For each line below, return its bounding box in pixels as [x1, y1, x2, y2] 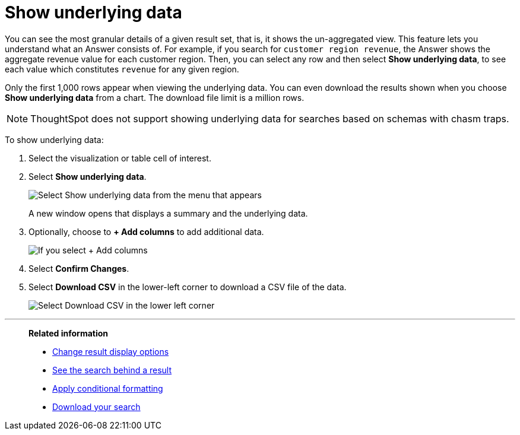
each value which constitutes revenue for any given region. [5, 63, 239, 74]
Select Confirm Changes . [28, 263, 129, 274]
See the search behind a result [52, 364, 172, 375]
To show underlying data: [5, 134, 104, 145]
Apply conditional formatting [52, 383, 163, 393]
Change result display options [52, 346, 169, 357]
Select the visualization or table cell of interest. [28, 153, 211, 163]
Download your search [52, 401, 141, 412]
